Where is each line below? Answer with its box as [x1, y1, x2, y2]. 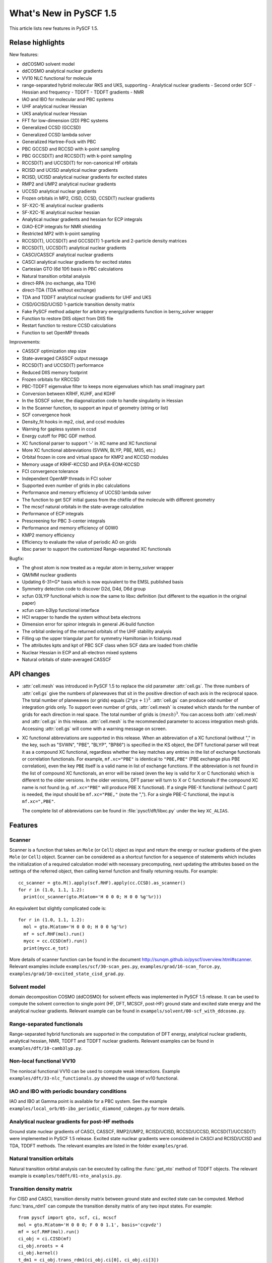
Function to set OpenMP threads [22, 329, 90, 335]
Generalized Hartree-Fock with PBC [22, 139, 96, 145]
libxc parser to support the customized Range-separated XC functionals [22, 546, 171, 552]
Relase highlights [9, 38, 65, 47]
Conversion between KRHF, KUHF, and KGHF [22, 391, 116, 397]
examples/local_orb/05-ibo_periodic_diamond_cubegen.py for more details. [9, 1105, 186, 1111]
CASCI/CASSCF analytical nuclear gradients [22, 252, 113, 258]
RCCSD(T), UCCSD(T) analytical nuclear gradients [22, 245, 126, 251]
